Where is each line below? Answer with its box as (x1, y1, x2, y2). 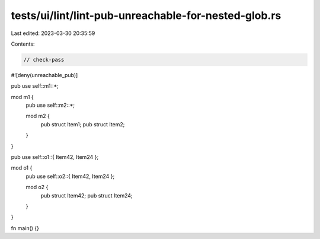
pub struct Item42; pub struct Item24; (40, 192, 133, 199)
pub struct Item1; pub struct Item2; (40, 120, 125, 128)
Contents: (11, 40, 35, 47)
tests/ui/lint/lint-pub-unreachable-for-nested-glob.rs (11, 9, 281, 22)
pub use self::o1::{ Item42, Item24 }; (11, 154, 99, 161)
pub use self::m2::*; (25, 101, 75, 109)
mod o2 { (25, 184, 49, 191)
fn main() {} (11, 224, 40, 231)
